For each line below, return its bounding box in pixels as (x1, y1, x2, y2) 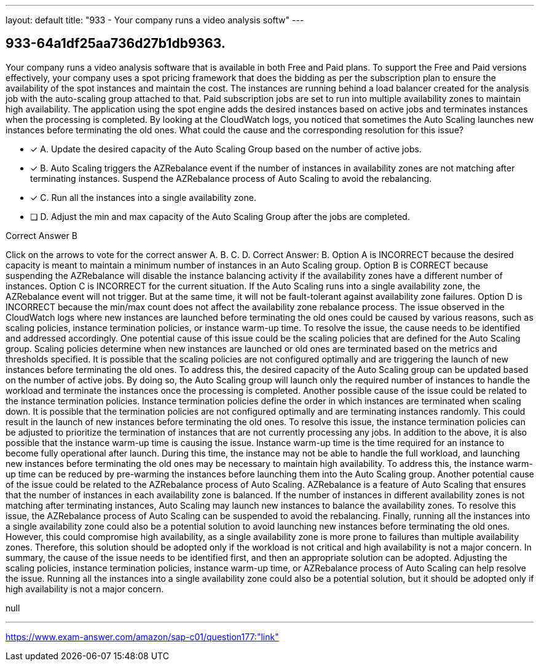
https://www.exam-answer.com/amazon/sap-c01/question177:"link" (6, 631, 279, 642)
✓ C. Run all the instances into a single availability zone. (30, 192, 256, 203)
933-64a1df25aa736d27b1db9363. (6, 36, 226, 52)
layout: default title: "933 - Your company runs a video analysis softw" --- (6, 15, 304, 25)
